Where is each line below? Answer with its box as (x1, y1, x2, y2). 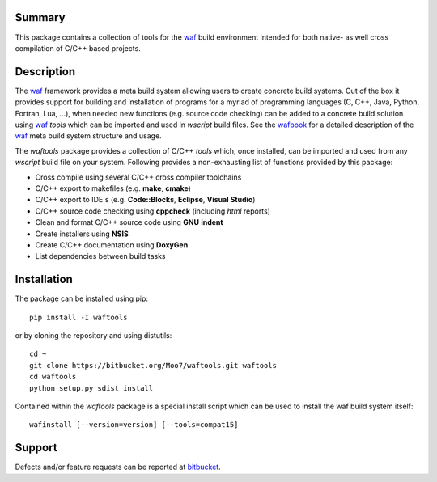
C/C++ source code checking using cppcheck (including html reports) (35, 206, 271, 216)
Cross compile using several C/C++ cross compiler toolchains (35, 172, 242, 182)
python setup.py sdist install (29, 383, 154, 392)
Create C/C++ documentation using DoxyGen (35, 239, 189, 250)
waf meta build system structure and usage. (15, 131, 162, 141)
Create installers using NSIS (35, 229, 129, 239)
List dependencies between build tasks (35, 252, 166, 261)
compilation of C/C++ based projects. (15, 43, 141, 53)
